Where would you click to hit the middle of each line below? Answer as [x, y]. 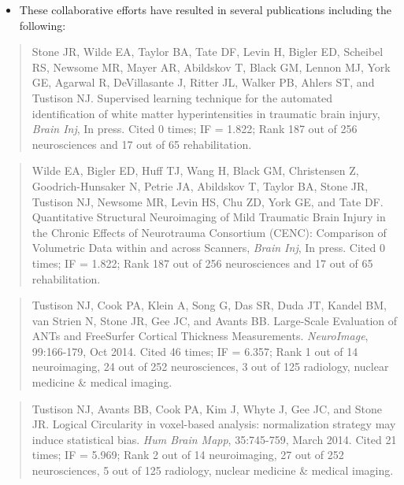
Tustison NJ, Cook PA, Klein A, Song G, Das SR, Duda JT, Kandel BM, [209, 305]
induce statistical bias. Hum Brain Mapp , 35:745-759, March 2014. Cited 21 [214, 439]
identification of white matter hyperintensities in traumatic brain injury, [206, 113]
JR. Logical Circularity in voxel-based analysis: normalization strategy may [214, 424]
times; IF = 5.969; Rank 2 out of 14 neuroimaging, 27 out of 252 [188, 455]
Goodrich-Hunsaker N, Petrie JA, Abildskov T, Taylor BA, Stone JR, [200, 185]
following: [43, 25]
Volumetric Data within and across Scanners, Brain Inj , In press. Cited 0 [208, 248]
